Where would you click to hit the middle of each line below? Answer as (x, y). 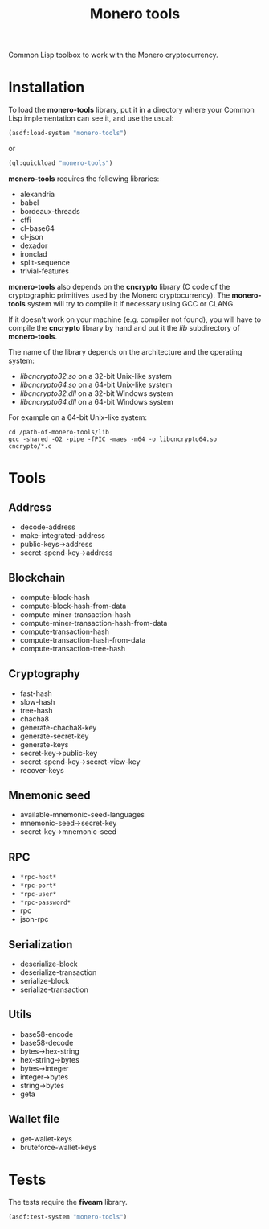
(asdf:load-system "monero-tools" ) (68, 134)
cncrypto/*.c (30, 446)
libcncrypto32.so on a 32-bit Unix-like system (96, 376)
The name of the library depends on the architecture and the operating (125, 351)
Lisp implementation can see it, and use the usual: (91, 118)
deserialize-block (49, 964)
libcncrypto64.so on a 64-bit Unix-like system (96, 384)
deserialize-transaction (58, 972)
